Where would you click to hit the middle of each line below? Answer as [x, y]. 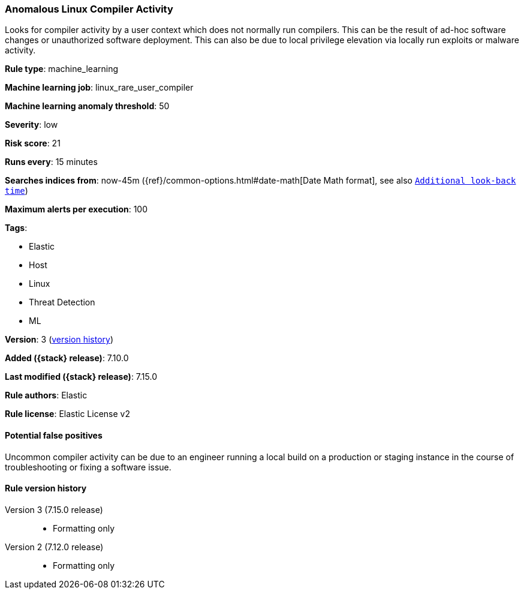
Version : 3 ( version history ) [59, 340]
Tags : [16, 228]
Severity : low [31, 125]
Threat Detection [62, 302]
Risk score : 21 [33, 143]
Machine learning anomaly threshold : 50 [87, 106]
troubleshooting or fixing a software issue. [88, 467]
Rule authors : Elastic [46, 395]
